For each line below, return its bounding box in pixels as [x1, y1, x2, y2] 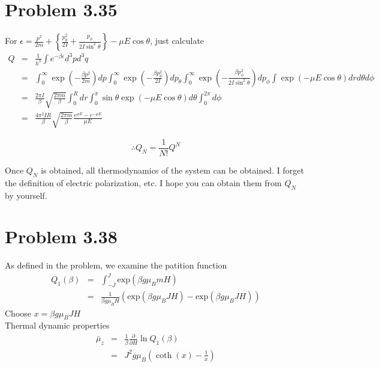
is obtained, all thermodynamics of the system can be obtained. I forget [41, 163, 304, 176]
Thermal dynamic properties [5, 319, 110, 332]
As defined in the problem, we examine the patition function [5, 259, 227, 271]
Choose [5, 306, 32, 319]
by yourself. [5, 189, 47, 201]
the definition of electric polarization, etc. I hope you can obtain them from [5, 176, 282, 189]
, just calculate [150, 34, 204, 47]
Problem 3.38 [5, 224, 118, 249]
